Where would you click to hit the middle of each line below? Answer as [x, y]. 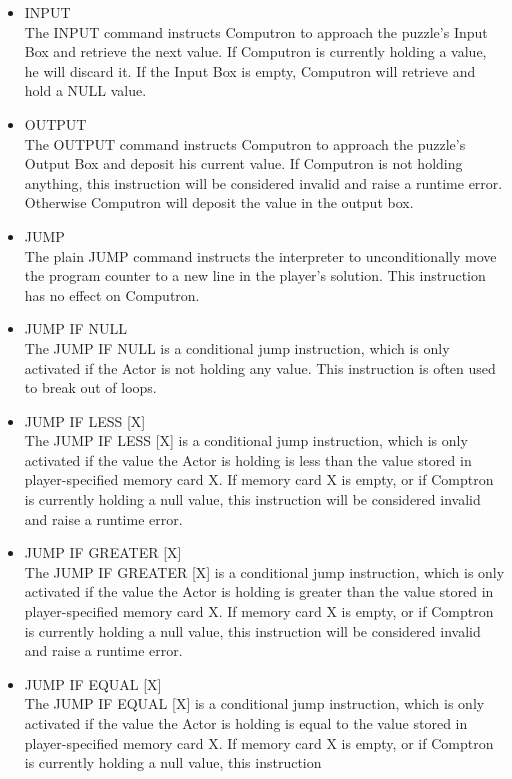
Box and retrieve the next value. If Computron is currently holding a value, [255, 51]
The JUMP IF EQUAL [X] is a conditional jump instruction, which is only [254, 703]
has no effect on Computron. [112, 294]
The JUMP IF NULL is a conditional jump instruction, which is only [237, 347]
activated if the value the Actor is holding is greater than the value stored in [259, 591]
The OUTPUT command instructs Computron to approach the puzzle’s [245, 143]
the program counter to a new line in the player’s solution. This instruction [255, 275]
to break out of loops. [90, 387]
